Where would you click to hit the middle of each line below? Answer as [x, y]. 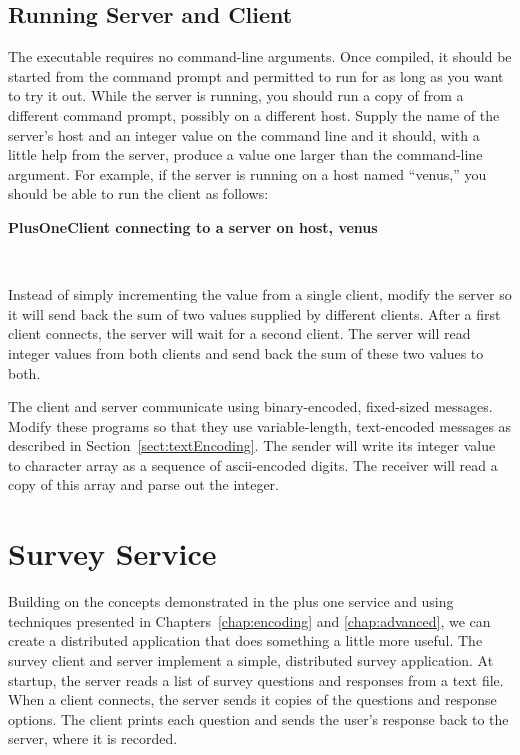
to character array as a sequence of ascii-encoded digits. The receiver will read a [253, 464]
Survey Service [112, 553]
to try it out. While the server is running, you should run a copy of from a [236, 95]
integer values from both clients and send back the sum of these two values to [246, 352]
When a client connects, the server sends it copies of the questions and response [252, 699]
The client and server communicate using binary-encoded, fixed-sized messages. [250, 406]
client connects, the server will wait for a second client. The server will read [239, 333]
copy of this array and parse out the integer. [143, 484]
